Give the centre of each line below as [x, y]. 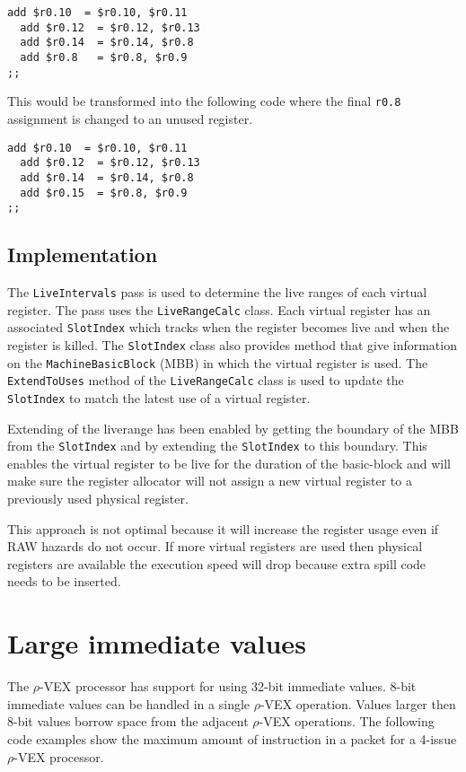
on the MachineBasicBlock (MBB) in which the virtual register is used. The [218, 362]
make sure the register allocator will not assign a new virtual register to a [210, 481]
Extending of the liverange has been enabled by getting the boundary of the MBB [233, 428]
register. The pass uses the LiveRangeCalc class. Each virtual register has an [219, 309]
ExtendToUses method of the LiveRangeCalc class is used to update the [206, 380]
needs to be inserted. [64, 581]
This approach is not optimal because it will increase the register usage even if [223, 528]
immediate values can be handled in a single [129, 703]
